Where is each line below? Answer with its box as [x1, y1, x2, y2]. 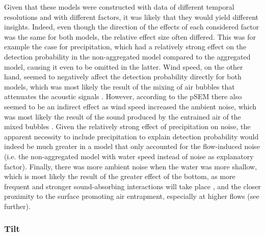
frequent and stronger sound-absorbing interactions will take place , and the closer [4, 181, 261, 191]
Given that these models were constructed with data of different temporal [4, 2, 234, 12]
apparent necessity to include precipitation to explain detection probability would [4, 131, 259, 141]
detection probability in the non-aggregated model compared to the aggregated [4, 51, 251, 62]
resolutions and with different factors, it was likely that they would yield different [4, 11, 259, 22]
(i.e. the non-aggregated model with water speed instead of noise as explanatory [4, 151, 254, 161]
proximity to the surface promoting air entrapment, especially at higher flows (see [4, 191, 259, 201]
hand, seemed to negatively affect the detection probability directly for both [4, 71, 242, 82]
